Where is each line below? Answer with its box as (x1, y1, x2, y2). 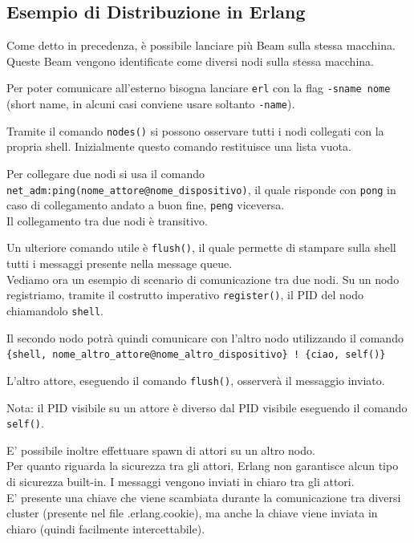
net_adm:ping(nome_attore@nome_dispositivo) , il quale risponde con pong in (6, 180, 396, 197)
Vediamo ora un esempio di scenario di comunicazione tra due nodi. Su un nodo (6, 270, 400, 287)
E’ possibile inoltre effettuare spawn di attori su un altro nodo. (6, 441, 315, 458)
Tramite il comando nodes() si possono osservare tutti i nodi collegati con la (6, 122, 384, 139)
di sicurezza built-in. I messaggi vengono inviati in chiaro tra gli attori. (6, 472, 355, 489)
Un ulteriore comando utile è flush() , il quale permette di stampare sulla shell (6, 239, 396, 256)
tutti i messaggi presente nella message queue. (6, 255, 233, 272)
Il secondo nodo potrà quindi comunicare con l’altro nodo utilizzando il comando (6, 329, 404, 346)
